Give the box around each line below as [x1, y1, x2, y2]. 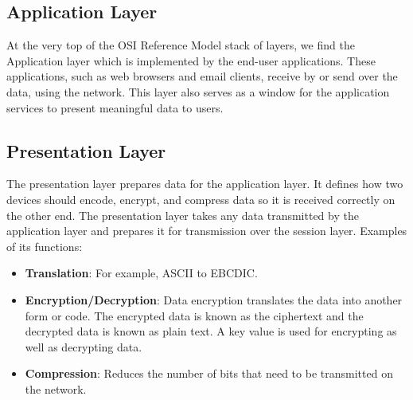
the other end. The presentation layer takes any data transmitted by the [6, 206, 359, 223]
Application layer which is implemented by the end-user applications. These [6, 52, 376, 69]
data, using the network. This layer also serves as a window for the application [6, 83, 390, 100]
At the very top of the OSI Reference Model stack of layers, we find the [6, 37, 355, 53]
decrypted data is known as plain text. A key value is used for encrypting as [25, 323, 397, 339]
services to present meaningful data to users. [6, 99, 224, 116]
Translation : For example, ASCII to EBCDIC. [25, 265, 258, 281]
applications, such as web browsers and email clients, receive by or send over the [6, 68, 398, 84]
